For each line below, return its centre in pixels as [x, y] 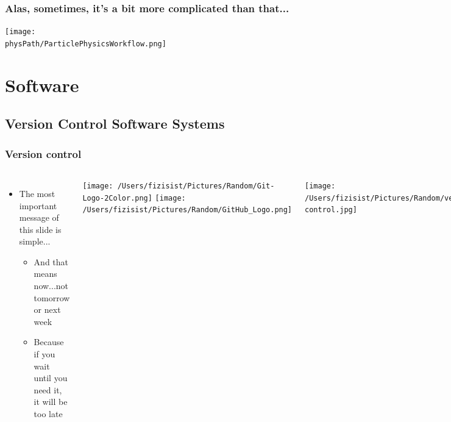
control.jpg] [331, 210]
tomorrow [52, 297]
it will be [51, 402]
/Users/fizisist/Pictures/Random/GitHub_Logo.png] [187, 210]
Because [49, 342]
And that [51, 261]
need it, [48, 389]
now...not [51, 286]
